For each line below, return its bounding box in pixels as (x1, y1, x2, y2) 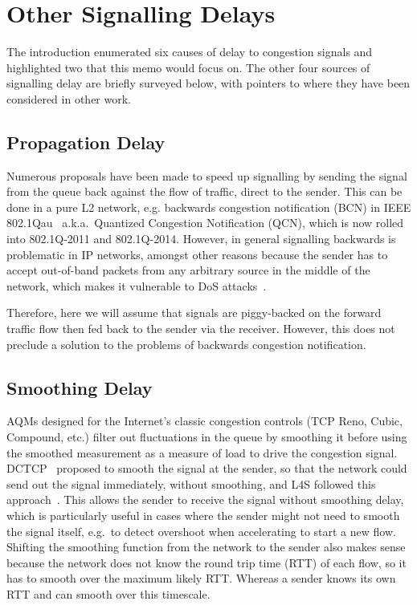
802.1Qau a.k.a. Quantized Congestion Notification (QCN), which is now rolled (6, 214, 404, 231)
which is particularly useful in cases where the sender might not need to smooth (6, 507, 400, 523)
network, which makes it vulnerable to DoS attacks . (6, 277, 267, 294)
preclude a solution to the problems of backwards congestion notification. (6, 335, 366, 352)
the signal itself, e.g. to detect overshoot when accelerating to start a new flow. (6, 522, 396, 539)
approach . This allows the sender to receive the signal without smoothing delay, (6, 491, 404, 508)
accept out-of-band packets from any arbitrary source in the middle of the (6, 262, 370, 278)
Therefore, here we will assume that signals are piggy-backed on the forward (6, 304, 382, 321)
